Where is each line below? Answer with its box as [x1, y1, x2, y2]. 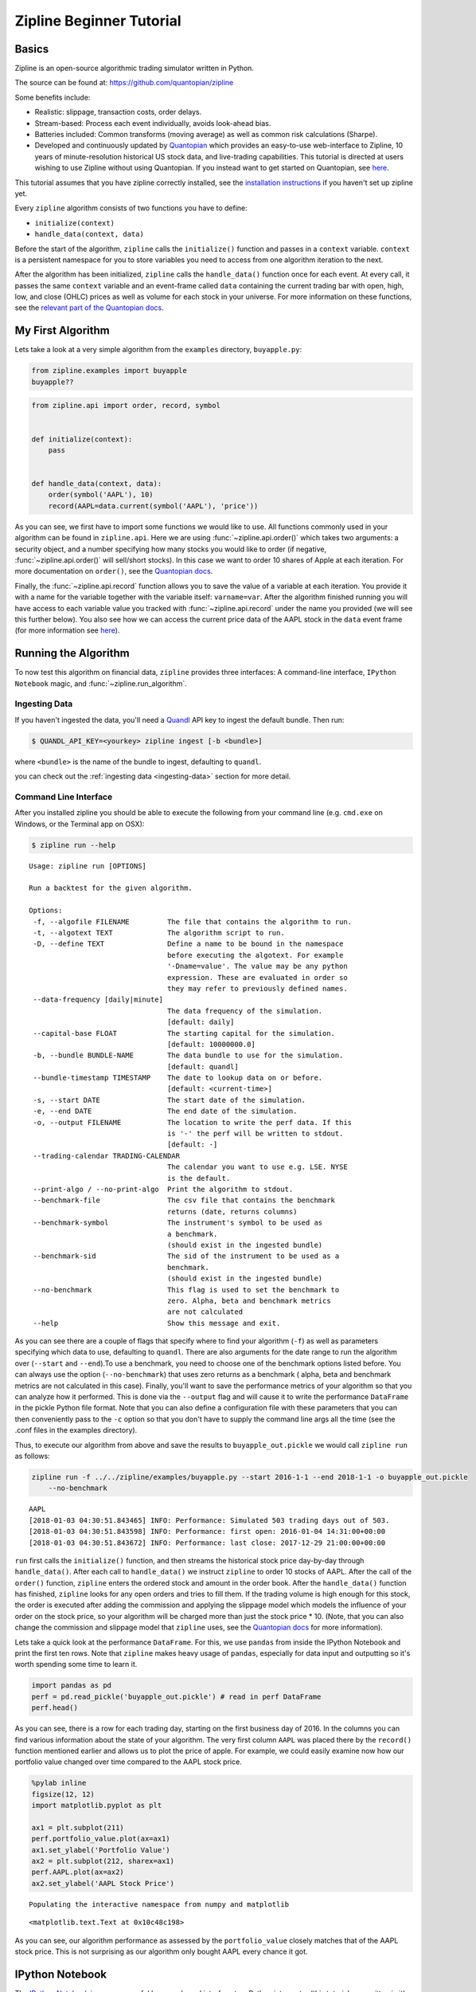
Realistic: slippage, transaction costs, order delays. [34, 108, 202, 117]
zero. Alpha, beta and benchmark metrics [167, 1296, 331, 1305]
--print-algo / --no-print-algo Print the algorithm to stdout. [33, 1184, 294, 1194]
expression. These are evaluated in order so [167, 973, 348, 982]
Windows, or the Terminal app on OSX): [14, 819, 145, 829]
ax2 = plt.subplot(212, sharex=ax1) [31, 1857, 175, 1866]
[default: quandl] [167, 1062, 239, 1071]
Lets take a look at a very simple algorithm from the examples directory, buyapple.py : [14, 345, 302, 355]
